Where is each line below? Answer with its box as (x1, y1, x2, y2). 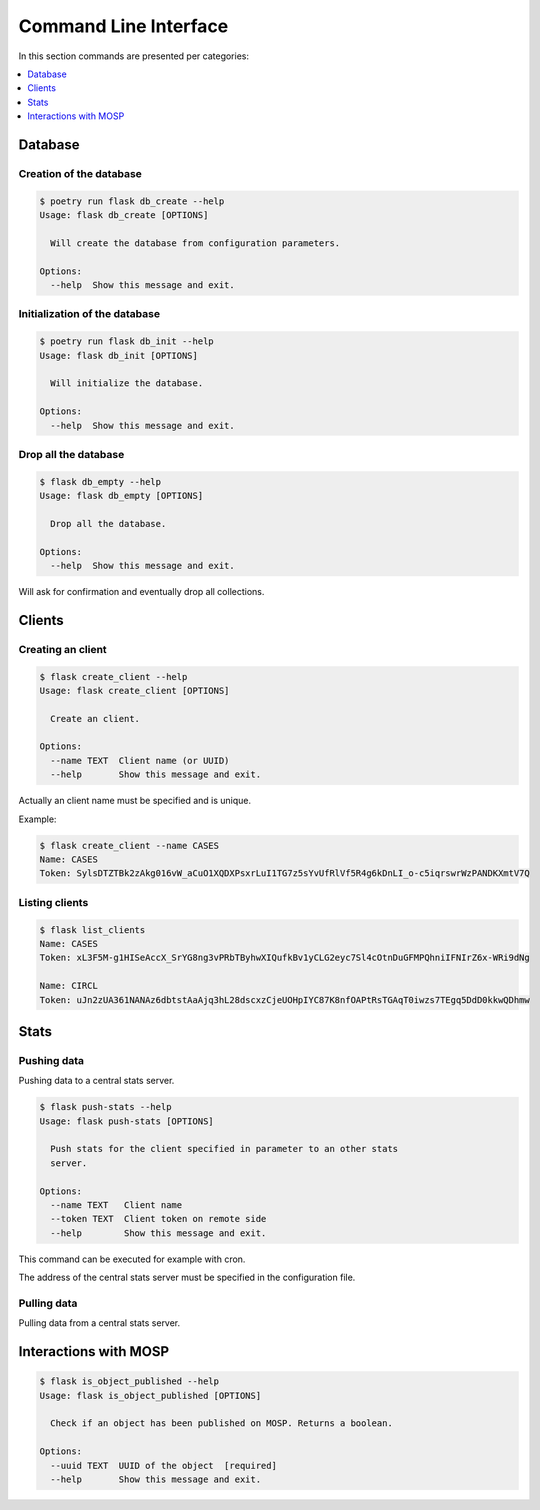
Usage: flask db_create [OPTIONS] (39, 210, 209, 221)
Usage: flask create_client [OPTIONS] (39, 685, 230, 696)
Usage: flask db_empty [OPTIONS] (39, 490, 204, 502)
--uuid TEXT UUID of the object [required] (50, 1460, 277, 1471)
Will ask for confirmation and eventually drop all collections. (18, 585, 265, 597)
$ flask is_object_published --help (39, 1376, 220, 1387)
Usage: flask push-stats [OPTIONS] (39, 1115, 214, 1127)
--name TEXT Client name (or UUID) (50, 755, 230, 766)
